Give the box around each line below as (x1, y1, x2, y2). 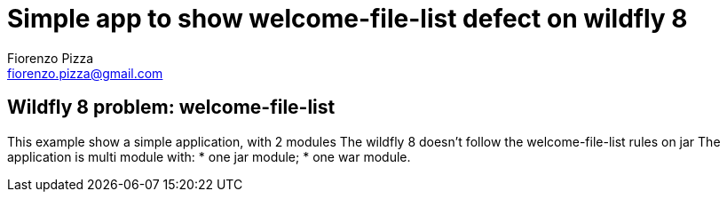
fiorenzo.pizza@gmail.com (7, 65, 163, 81)
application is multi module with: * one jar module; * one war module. (7, 148, 411, 164)
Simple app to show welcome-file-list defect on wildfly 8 (7, 4, 688, 34)
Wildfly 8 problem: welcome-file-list (7, 96, 336, 119)
